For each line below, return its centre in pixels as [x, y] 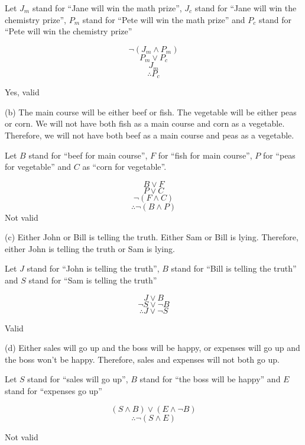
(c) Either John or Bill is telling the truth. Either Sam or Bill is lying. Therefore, [152, 237]
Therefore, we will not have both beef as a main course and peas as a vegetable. [150, 135]
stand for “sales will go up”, [78, 379]
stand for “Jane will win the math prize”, [107, 8]
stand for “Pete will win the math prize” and [164, 19]
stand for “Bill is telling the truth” [234, 268]
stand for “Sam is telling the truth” [93, 280]
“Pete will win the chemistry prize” [69, 31]
